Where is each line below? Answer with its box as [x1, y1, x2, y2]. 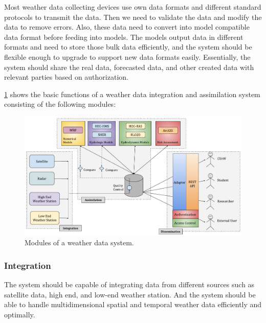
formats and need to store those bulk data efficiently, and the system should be [4, 41, 252, 52]
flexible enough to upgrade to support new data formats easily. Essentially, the [4, 51, 251, 62]
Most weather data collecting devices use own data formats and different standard [4, 2, 261, 12]
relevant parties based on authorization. [4, 72, 128, 82]
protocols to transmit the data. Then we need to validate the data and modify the [4, 11, 262, 22]
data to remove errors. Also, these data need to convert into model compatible [4, 21, 250, 32]
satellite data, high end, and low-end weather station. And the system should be [4, 289, 256, 299]
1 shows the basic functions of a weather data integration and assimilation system [4, 88, 260, 99]
